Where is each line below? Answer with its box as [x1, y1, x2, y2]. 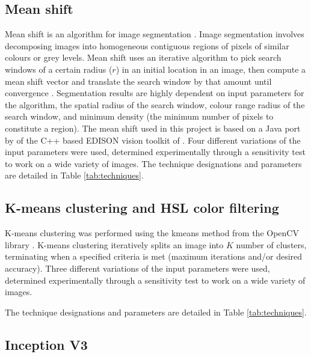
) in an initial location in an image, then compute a [115, 63, 306, 75]
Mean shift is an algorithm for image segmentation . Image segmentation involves [5, 28, 304, 40]
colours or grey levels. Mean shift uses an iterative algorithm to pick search [5, 51, 282, 64]
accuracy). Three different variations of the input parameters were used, [5, 261, 270, 274]
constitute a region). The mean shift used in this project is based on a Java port [5, 121, 301, 134]
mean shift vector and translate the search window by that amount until [5, 75, 272, 87]
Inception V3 [5, 335, 88, 353]
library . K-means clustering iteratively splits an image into [5, 238, 224, 251]
